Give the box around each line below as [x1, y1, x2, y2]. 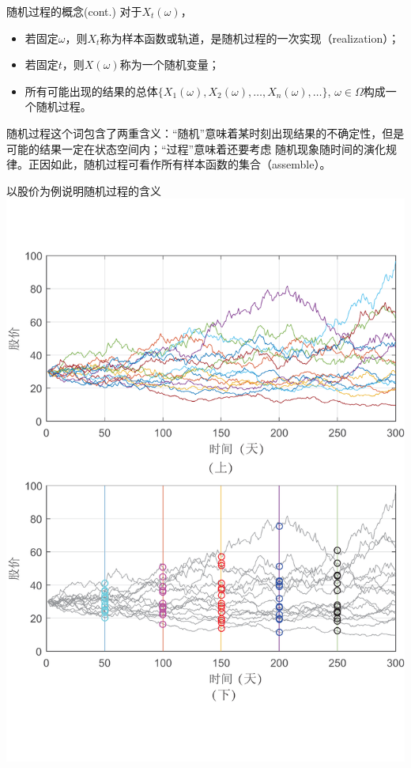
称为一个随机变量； [119, 56, 220, 73]
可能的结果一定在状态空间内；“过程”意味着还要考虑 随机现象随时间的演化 [6, 140, 386, 157]
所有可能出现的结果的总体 [25, 82, 158, 99]
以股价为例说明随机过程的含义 [6, 182, 161, 199]
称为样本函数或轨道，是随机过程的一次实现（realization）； [100, 29, 400, 46]
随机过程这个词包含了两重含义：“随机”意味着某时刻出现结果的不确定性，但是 [6, 124, 405, 141]
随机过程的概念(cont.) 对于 [6, 3, 142, 19]
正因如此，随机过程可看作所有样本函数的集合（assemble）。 [28, 156, 331, 172]
